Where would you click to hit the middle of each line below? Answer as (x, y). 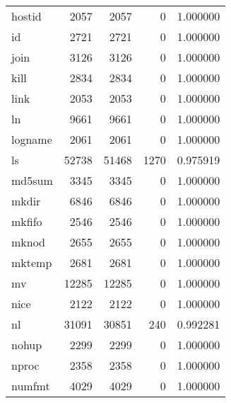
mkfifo (27, 221)
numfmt (31, 386)
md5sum (32, 180)
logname (32, 139)
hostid (26, 16)
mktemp (32, 262)
